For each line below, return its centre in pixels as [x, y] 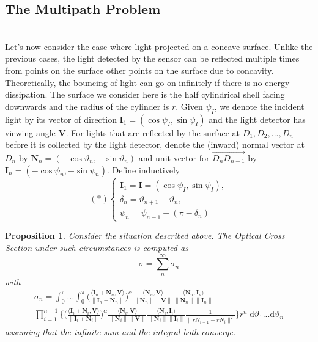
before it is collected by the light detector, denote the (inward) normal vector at [155, 144]
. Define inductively [143, 169]
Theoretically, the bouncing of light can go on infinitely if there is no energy [147, 82]
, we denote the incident [259, 106]
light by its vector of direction [61, 119]
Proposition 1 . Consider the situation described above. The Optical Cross [145, 235]
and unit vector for [174, 157]
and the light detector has [257, 119]
